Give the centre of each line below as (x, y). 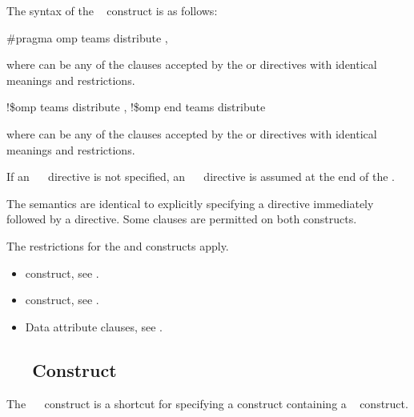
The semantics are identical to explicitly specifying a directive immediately (190, 203)
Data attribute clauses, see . (94, 326)
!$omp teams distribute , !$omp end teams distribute (136, 107)
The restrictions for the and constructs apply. (118, 245)
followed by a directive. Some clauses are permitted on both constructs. (182, 219)
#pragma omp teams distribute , (87, 37)
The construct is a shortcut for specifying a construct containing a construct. (207, 403)
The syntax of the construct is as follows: (112, 10)
